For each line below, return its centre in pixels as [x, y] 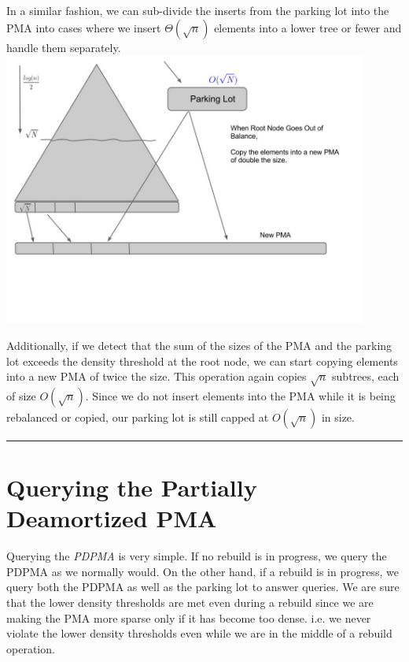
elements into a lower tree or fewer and [308, 27]
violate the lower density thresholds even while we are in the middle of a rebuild [199, 633]
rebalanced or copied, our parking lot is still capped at [138, 417]
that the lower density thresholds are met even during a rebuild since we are [190, 602]
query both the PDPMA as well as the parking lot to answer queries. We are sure [203, 587]
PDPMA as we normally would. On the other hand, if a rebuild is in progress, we [203, 571]
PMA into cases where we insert [84, 27]
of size [21, 395]
